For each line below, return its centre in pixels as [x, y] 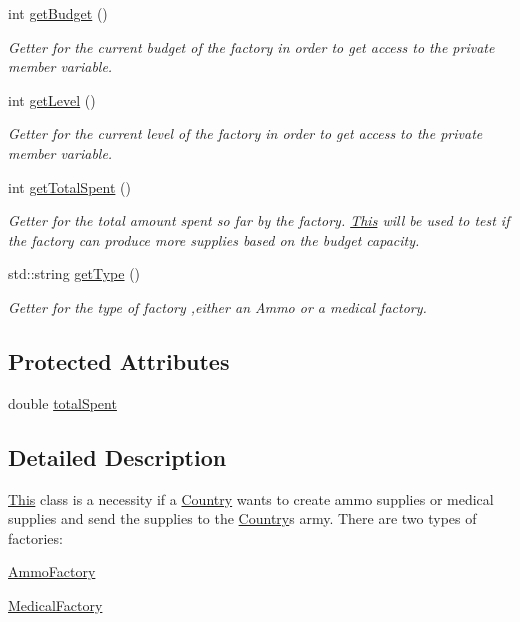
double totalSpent [62, 402]
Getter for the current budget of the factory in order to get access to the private [251, 46]
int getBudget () [58, 13]
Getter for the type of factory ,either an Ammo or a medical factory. [217, 306]
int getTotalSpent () [69, 186]
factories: [35, 537]
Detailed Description [117, 456]
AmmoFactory [52, 571]
